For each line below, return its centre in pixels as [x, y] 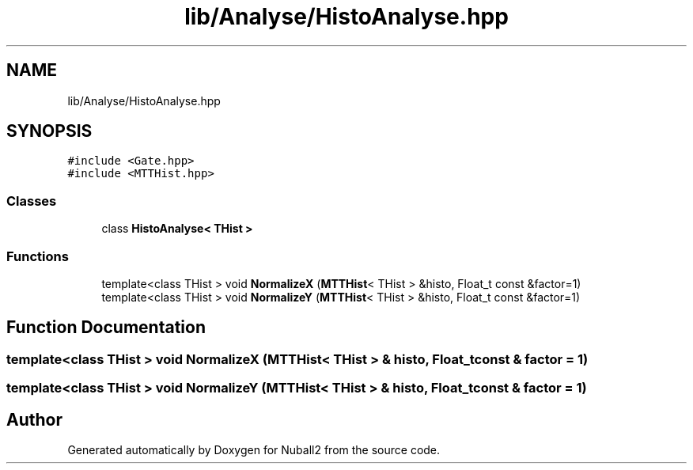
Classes [32, 201]
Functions [38, 256]
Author [34, 419]
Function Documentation [106, 328]
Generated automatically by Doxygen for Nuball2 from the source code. [254, 450]
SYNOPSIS [49, 131]
